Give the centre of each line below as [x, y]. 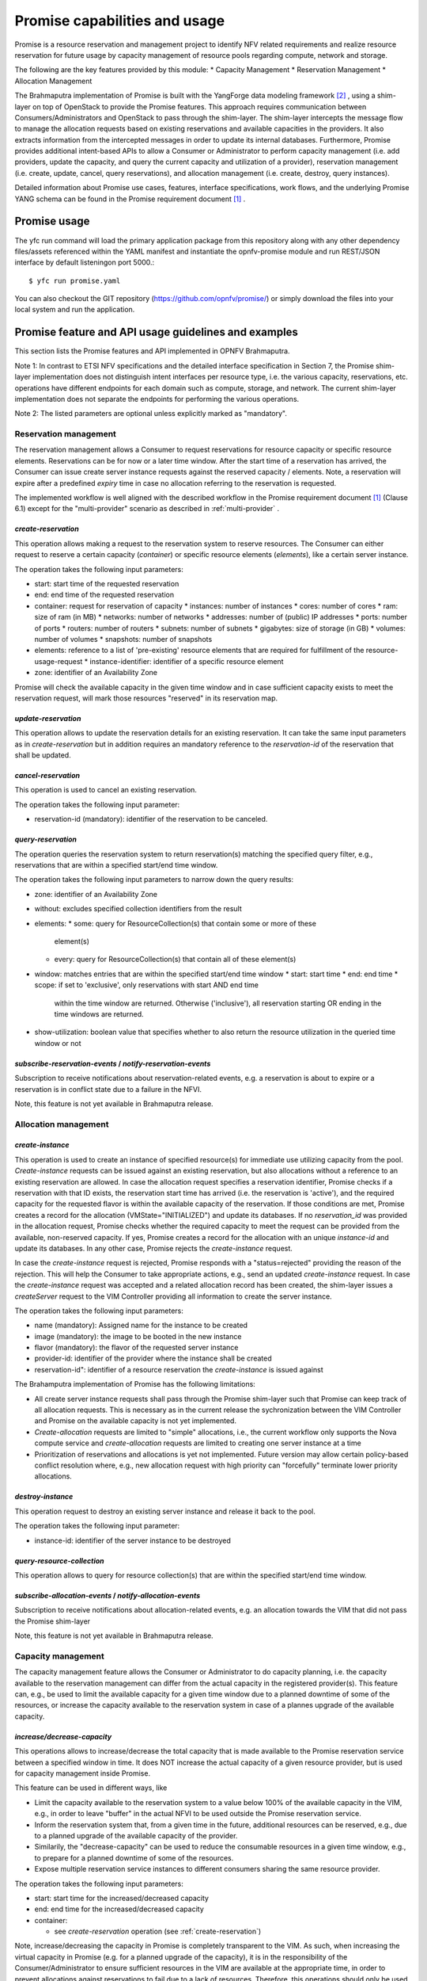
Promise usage [52, 221]
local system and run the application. [75, 310]
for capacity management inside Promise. [82, 1773]
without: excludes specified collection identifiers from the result [138, 909]
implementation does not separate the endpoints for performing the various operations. [157, 399]
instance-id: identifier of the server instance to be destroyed [132, 1540]
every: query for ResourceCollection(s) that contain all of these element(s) [175, 960]
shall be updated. [43, 755]
